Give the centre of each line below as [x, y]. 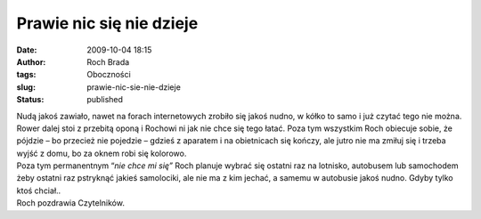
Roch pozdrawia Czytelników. [70, 203]
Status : [30, 100]
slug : [26, 87]
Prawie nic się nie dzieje [107, 23]
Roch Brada [108, 61]
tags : [26, 75]
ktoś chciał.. [39, 191]
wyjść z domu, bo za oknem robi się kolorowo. [102, 153]
